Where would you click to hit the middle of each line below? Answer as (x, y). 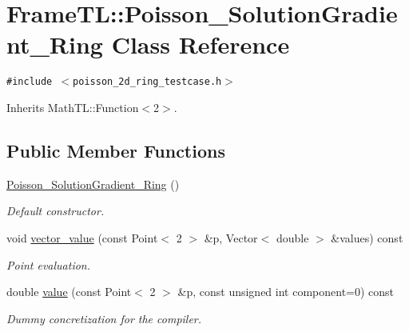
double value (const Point (69, 292)
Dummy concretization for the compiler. (104, 318)
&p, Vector (231, 237)
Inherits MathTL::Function (73, 107)
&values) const (367, 237)
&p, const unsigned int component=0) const (286, 292)
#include (30, 82)
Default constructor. (56, 211)
